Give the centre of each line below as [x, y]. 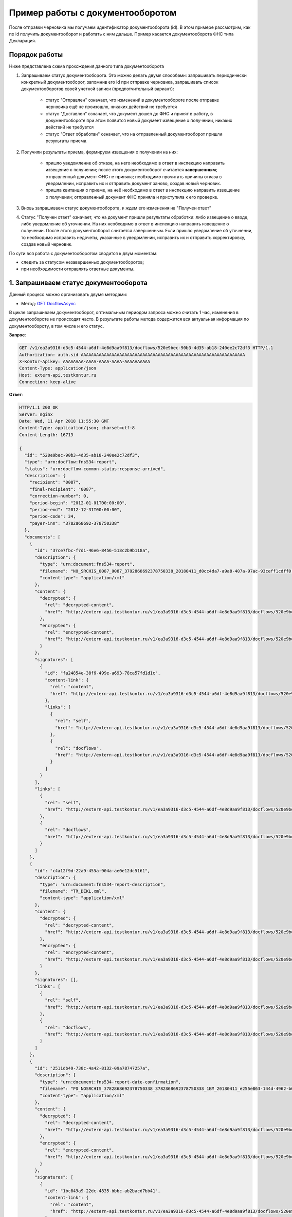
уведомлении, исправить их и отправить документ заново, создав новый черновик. [133, 184]
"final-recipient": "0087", [63, 489]
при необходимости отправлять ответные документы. [78, 269]
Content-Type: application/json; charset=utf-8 [77, 428]
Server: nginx [36, 414]
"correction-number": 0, [59, 496]
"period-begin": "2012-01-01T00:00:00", [78, 503]
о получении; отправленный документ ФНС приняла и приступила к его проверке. [132, 197]
